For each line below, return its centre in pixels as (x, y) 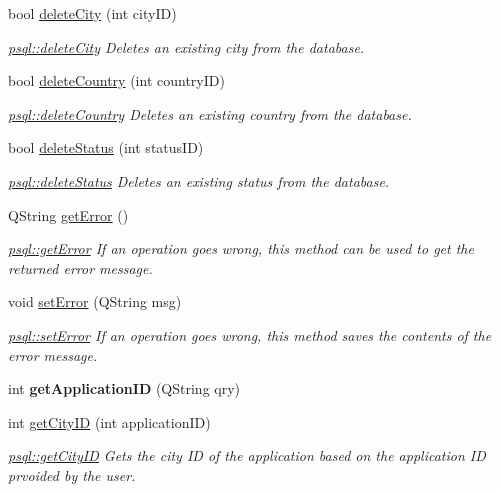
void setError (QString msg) (95, 301)
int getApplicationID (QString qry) (124, 388)
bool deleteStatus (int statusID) (106, 147)
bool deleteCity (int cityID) (92, 13)
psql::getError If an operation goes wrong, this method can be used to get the (241, 248)
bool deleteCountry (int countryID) (116, 80)
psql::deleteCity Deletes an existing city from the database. (186, 46)
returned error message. (80, 267)
